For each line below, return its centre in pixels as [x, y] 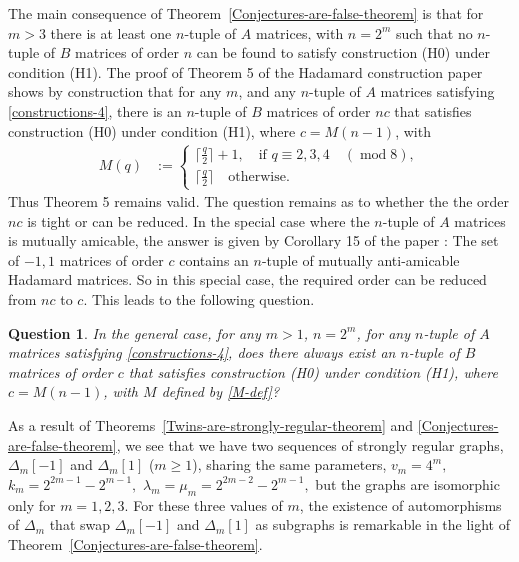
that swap [80, 524]
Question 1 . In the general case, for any [134, 332]
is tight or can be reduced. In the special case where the [198, 220]
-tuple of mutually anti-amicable [360, 259]
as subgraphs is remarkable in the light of [383, 524]
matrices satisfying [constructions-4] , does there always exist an [202, 352]
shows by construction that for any [115, 91]
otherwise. [259, 176]
